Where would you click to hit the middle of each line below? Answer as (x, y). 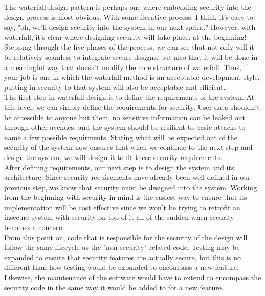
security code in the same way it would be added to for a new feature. (114, 287)
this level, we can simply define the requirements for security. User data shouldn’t (132, 107)
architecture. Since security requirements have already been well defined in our (127, 177)
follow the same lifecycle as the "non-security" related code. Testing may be (122, 247)
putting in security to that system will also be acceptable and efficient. (115, 87)
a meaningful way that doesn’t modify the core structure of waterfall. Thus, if (126, 67)
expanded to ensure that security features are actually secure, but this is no (123, 257)
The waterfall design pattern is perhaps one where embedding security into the (128, 7)
